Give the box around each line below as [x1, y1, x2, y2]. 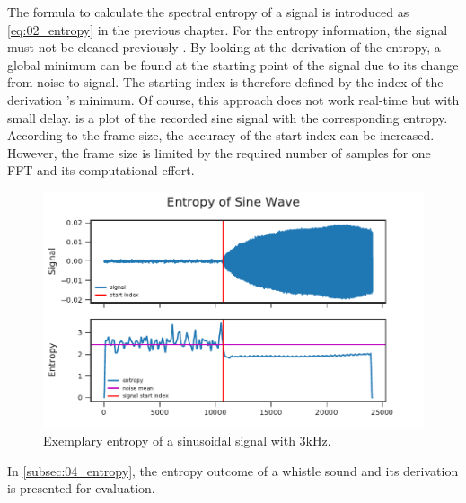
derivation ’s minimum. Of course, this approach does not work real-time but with [7, 90, 460, 109]
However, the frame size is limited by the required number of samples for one [7, 143, 431, 162]
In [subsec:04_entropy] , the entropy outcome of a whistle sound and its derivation [7, 461, 459, 480]
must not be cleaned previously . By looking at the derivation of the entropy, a [7, 38, 441, 57]
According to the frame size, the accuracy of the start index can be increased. [7, 126, 435, 145]
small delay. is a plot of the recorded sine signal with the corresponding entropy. [7, 108, 448, 127]
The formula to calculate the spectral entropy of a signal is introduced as [7, 3, 409, 21]
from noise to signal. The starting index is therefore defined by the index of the [7, 73, 444, 92]
